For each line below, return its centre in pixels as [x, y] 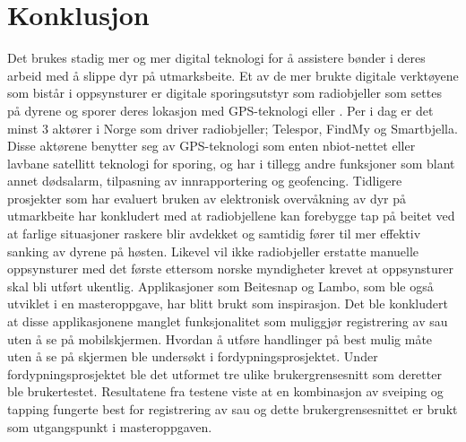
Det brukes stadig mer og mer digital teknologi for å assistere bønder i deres [216, 58]
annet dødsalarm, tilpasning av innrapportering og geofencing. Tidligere [205, 181]
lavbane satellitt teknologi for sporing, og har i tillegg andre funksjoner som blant [231, 163]
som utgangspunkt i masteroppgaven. [110, 426]
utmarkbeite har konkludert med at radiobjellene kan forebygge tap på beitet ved [231, 216]
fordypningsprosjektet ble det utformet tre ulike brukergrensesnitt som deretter [224, 373]
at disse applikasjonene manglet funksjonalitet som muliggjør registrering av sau [228, 321]
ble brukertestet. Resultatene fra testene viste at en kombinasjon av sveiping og [225, 391]
